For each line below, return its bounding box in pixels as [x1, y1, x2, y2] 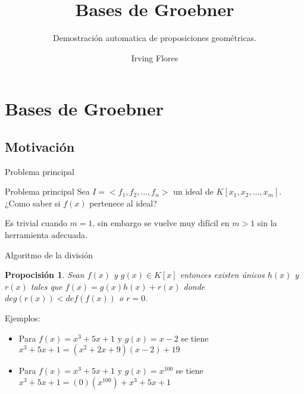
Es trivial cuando [5, 217, 67, 229]
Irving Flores [131, 51, 178, 64]
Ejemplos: [5, 312, 40, 324]
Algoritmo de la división [5, 248, 93, 261]
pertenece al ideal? [89, 196, 157, 209]
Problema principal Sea [5, 185, 90, 198]
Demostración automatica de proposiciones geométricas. [52, 32, 257, 44]
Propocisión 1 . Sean [5, 268, 84, 281]
